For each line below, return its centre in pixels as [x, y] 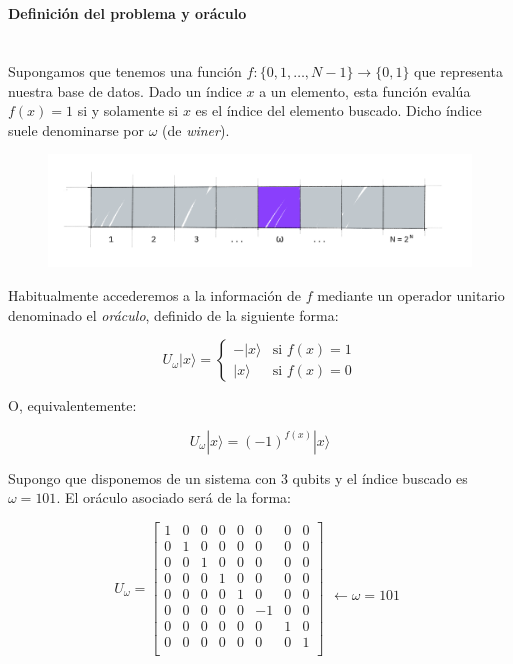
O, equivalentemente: [72, 405]
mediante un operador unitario [411, 294]
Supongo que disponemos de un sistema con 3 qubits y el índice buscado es [238, 477]
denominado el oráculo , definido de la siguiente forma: [173, 314]
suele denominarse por [76, 129]
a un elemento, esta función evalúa [365, 90]
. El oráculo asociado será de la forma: [173, 497]
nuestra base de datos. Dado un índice [125, 90]
